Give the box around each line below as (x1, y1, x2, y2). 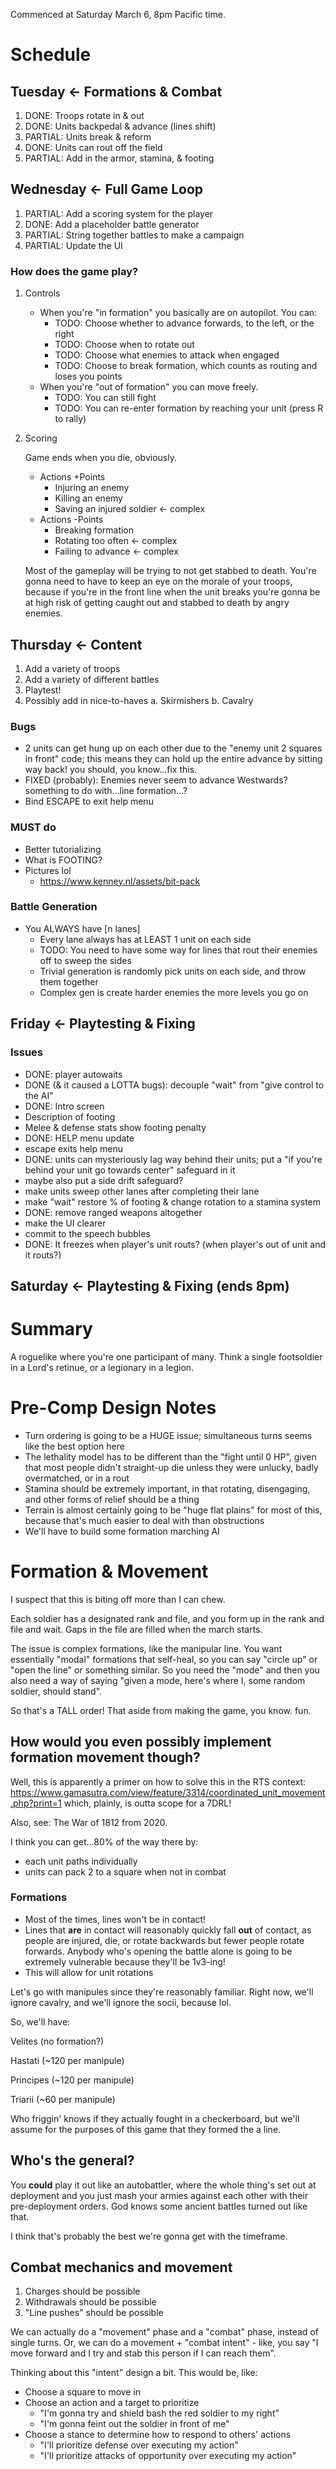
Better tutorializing (24, 843, 102, 855)
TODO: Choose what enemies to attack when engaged (54, 349, 280, 361)
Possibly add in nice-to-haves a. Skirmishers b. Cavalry (24, 694, 254, 706)
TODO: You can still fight (54, 392, 157, 404)
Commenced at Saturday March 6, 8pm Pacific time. (10, 9, 226, 20)
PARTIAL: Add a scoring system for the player (24, 207, 214, 219)
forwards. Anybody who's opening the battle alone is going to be (24, 1945, 293, 1957)
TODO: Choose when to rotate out (54, 339, 195, 351)
